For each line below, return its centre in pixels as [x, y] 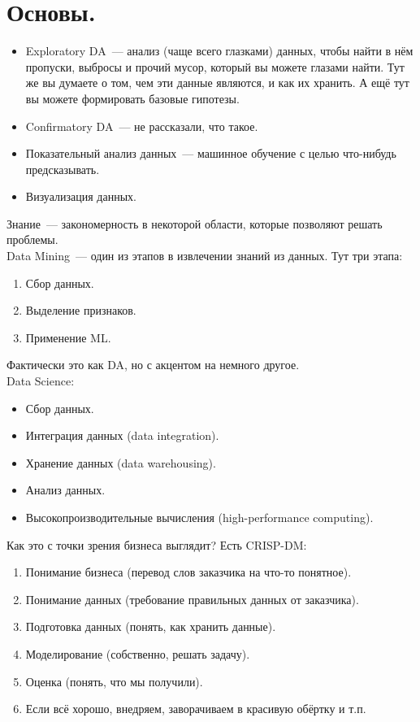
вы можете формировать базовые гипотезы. [132, 98]
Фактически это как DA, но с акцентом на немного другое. [153, 365]
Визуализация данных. [81, 196]
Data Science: [41, 381]
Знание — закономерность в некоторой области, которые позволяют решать [195, 223]
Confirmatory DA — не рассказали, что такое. [142, 126]
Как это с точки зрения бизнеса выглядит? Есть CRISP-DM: [157, 544]
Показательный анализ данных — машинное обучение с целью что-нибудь [211, 153]
